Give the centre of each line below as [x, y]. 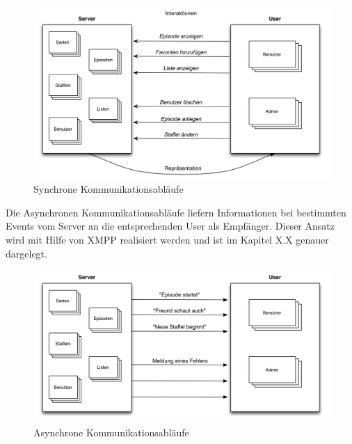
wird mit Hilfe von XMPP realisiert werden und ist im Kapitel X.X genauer [167, 240]
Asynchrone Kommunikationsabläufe [111, 432]
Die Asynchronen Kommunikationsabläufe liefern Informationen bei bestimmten [176, 212]
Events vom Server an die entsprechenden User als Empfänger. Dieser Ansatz [170, 226]
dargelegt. [26, 253]
